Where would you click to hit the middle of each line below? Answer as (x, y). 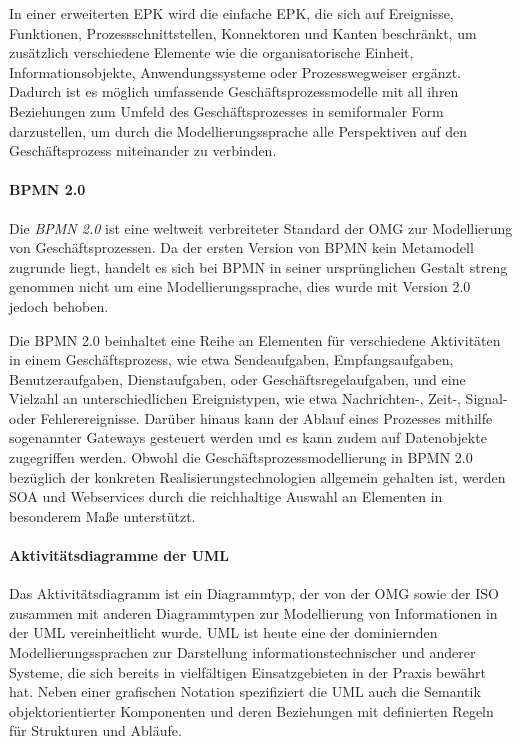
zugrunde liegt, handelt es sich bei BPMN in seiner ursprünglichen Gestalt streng (258, 266)
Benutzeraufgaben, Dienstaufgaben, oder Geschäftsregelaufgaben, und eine (237, 378)
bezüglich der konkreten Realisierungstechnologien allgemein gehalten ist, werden (257, 476)
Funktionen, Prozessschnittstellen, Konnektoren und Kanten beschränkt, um (243, 32)
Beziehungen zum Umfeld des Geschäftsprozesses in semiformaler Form (226, 110)
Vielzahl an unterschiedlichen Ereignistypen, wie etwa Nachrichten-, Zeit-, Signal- (258, 398)
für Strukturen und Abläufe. (95, 730)
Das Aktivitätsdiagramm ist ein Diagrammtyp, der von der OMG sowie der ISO (254, 593)
